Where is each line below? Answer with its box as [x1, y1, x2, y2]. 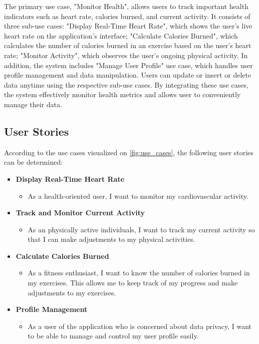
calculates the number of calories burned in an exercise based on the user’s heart [4, 40, 251, 51]
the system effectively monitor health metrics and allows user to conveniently [4, 89, 241, 100]
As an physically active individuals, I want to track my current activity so [28, 224, 255, 234]
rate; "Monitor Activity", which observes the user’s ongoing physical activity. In [4, 50, 248, 60]
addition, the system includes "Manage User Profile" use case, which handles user [4, 60, 253, 70]
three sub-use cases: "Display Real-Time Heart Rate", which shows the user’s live [4, 21, 252, 31]
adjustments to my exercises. [28, 287, 116, 297]
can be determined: [4, 157, 63, 167]
